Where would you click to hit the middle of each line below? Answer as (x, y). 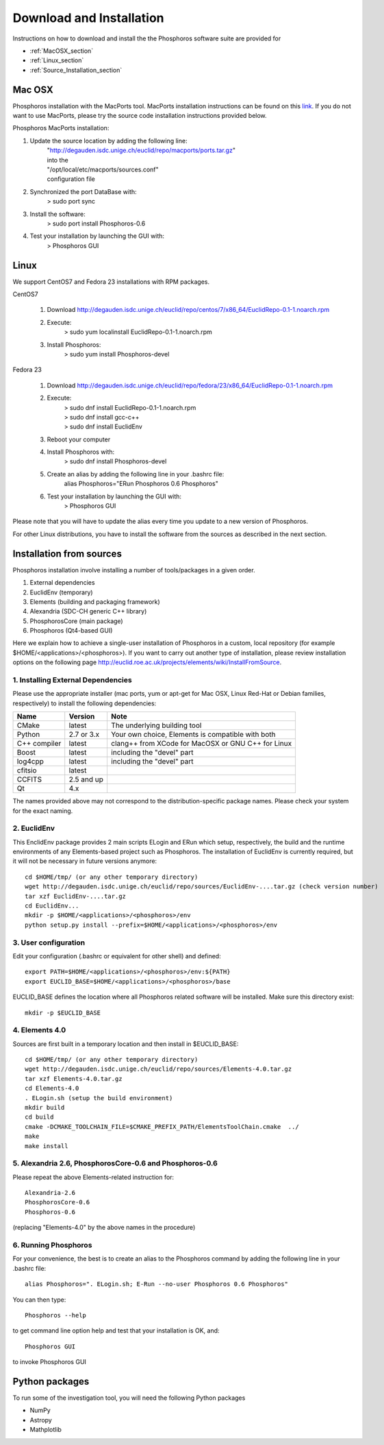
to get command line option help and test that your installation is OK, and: (116, 1331)
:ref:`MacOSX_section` (62, 51)
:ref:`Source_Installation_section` (76, 70)
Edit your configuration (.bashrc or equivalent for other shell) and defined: (117, 956)
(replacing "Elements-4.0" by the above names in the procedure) (104, 1228)
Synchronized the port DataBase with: (83, 191)
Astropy (41, 1420)
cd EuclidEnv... (52, 906)
